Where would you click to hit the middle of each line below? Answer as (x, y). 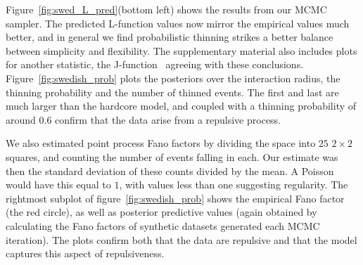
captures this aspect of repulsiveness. (85, 253)
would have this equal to (58, 185)
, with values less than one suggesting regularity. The (234, 185)
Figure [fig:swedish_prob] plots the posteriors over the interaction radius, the (173, 78)
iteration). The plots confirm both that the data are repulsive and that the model (181, 239)
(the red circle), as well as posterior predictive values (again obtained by (161, 212)
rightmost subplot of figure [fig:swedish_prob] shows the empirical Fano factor (175, 198)
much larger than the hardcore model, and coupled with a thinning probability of (181, 106)
